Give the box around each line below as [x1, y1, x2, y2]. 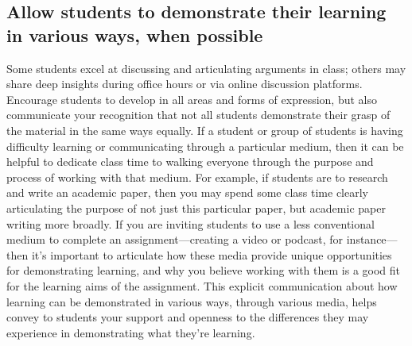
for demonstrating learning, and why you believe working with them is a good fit [6, 262, 401, 279]
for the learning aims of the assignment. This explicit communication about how [6, 277, 398, 294]
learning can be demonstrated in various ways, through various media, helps [6, 293, 377, 309]
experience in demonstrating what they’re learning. [6, 324, 255, 340]
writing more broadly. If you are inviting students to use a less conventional [6, 215, 375, 232]
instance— [346, 231, 398, 248]
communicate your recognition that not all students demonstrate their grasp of [6, 106, 391, 123]
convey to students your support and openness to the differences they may [6, 309, 369, 325]
